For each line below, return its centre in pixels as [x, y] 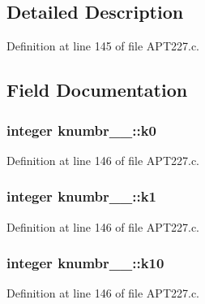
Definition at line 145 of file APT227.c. [103, 46]
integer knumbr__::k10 [85, 263]
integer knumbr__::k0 [82, 130]
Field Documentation [97, 90]
